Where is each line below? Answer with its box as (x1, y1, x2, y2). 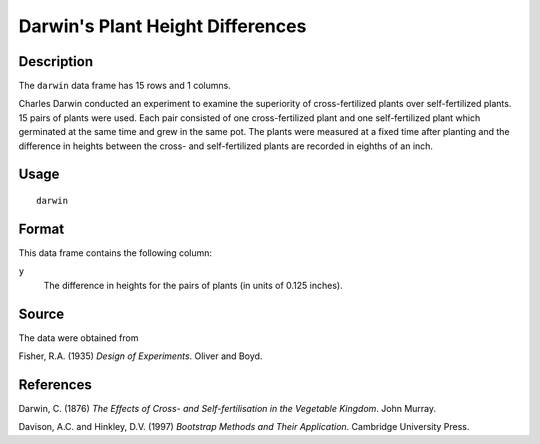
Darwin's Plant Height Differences (18, 15, 307, 37)
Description (18, 53, 94, 70)
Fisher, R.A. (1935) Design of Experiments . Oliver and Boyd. (18, 350, 263, 362)
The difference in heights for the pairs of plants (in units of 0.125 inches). (43, 279, 344, 291)
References (18, 376, 92, 393)
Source (18, 305, 65, 322)
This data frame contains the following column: (18, 246, 213, 259)
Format (18, 220, 65, 237)
